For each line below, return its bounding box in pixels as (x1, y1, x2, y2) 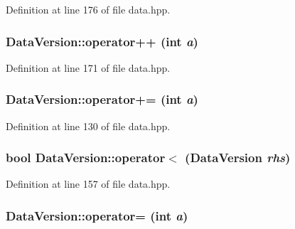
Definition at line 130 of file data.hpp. (6, 118, 171, 133)
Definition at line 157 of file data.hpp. (6, 176, 171, 191)
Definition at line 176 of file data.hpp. (6, 2, 171, 16)
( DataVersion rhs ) (185, 149, 291, 166)
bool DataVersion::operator (6, 149, 166, 166)
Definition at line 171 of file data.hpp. (6, 60, 171, 75)
